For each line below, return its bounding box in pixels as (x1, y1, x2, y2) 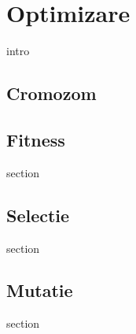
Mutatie (6, 278, 73, 302)
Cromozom (6, 81, 97, 106)
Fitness (6, 127, 65, 151)
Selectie (6, 202, 70, 227)
